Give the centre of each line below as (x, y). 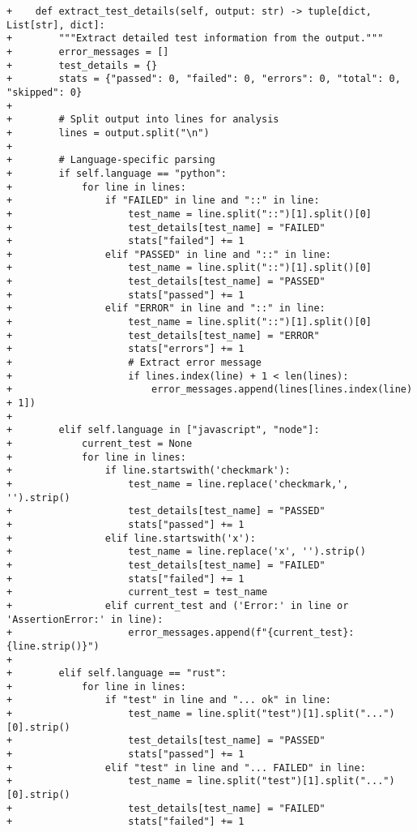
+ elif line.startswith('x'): (131, 538)
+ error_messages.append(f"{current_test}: (181, 633)
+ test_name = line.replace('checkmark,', (178, 484)
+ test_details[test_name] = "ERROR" (163, 335)
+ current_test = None (100, 444)
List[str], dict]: (56, 25)
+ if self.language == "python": (117, 173)
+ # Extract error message (134, 363)
